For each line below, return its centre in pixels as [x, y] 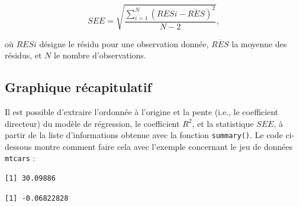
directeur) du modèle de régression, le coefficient [92, 123]
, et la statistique [223, 123]
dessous [18, 146]
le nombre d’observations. [100, 55]
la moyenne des [259, 43]
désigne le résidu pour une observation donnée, [124, 43]
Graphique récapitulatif [78, 87]
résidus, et [23, 55]
